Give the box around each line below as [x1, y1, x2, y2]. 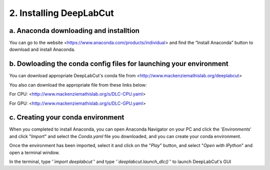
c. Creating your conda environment [9, 113, 124, 122]
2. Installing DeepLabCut [9, 7, 114, 18]
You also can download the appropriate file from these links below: [9, 82, 147, 88]
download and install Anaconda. [9, 46, 75, 52]
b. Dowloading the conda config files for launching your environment [9, 60, 228, 68]
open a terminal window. [9, 150, 60, 156]
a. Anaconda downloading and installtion [9, 26, 140, 35]
